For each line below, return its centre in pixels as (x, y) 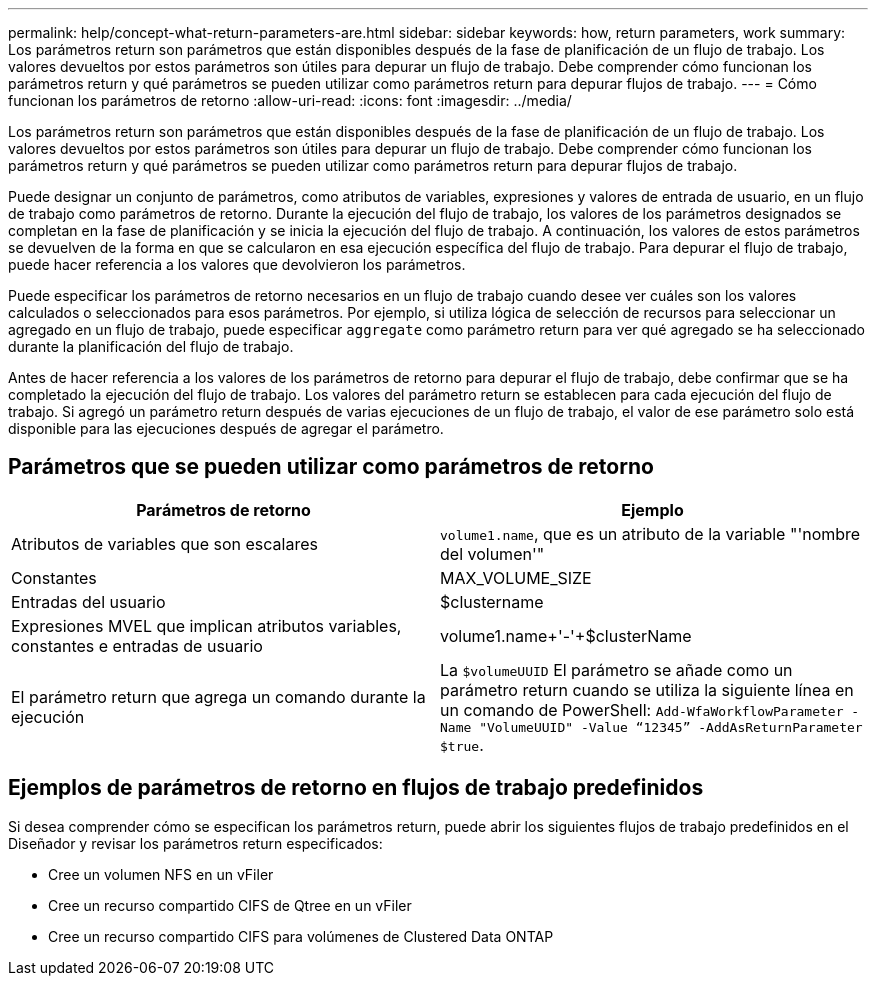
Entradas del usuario (88, 601)
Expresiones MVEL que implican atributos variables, (206, 625)
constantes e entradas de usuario (137, 645)
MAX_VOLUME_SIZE (516, 577)
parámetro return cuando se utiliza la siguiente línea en (647, 689)
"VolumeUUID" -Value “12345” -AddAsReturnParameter (671, 727)
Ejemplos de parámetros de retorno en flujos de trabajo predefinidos (356, 788)
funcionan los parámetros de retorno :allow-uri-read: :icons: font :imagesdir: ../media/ (290, 100)
